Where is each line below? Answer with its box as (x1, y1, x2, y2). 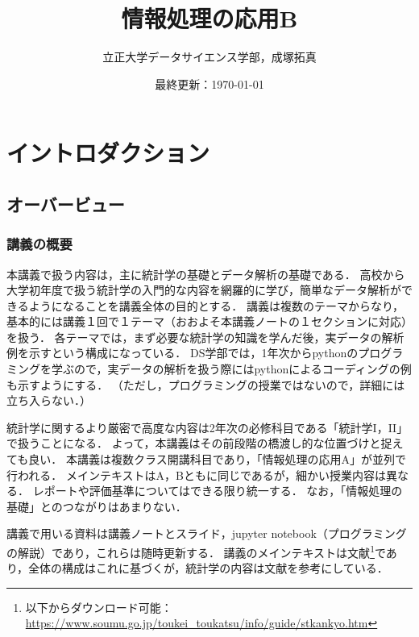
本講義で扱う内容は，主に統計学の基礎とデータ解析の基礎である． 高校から (6, 265, 405, 282)
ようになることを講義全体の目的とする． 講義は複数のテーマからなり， (28, 297, 404, 314)
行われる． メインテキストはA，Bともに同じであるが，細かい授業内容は (6, 466, 386, 483)
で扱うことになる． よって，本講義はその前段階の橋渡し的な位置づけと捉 (6, 435, 392, 452)
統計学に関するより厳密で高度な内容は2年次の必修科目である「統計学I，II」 (6, 418, 409, 435)
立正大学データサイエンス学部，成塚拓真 (102, 48, 317, 65)
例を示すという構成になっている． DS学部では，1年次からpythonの (6, 344, 359, 361)
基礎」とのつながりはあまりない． (6, 498, 187, 514)
